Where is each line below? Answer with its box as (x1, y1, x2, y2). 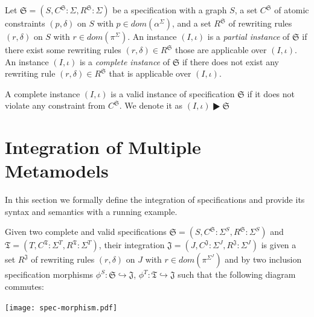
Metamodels (5, 158, 109, 183)
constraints (5, 17, 45, 29)
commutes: (5, 280, 45, 293)
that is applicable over (109, 67, 191, 80)
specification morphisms (5, 268, 94, 281)
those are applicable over (175, 43, 267, 56)
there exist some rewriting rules (5, 43, 121, 56)
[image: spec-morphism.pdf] (5, 303, 118, 312)
